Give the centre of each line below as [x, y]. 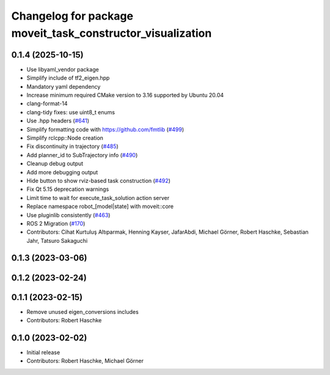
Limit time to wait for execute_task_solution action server [98, 198]
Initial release [43, 352]
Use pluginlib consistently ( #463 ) [68, 215]
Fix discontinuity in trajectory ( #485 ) [72, 146]
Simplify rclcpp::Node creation [65, 138]
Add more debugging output [62, 172]
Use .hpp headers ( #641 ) [58, 121]
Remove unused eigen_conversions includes [82, 311]
